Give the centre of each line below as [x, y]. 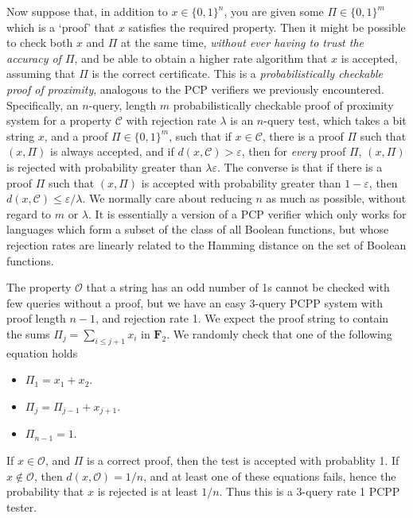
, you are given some [274, 11]
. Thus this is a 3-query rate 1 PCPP [310, 491]
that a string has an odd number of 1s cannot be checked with [238, 287]
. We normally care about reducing [167, 198]
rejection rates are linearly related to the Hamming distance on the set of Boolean [206, 244]
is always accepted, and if [112, 151]
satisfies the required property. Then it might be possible [267, 27]
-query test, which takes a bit [335, 120]
